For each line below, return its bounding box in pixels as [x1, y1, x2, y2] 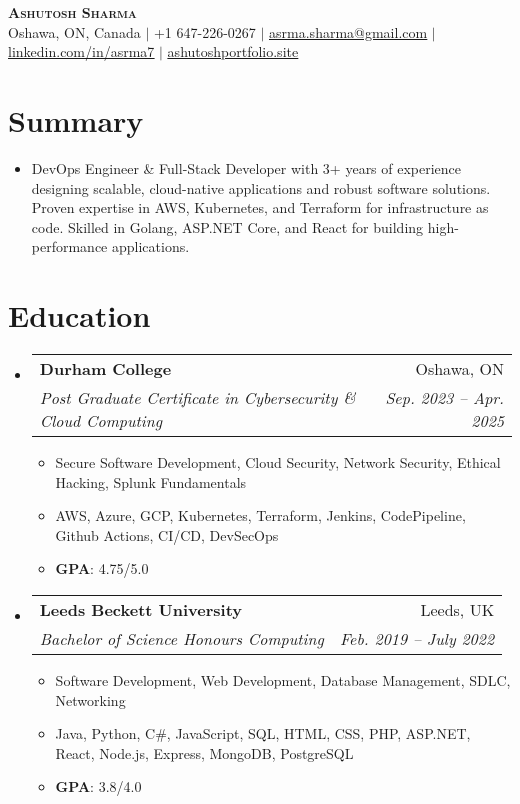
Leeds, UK [420, 597, 495, 621]
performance [31, 236, 108, 257]
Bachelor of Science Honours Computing [39, 626, 324, 650]
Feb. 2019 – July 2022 [339, 626, 495, 650]
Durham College [39, 357, 172, 380]
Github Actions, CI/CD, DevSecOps [55, 524, 279, 545]
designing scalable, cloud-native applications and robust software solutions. [31, 177, 491, 198]
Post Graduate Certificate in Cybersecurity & [39, 386, 356, 409]
